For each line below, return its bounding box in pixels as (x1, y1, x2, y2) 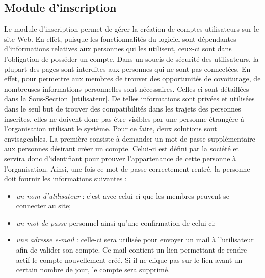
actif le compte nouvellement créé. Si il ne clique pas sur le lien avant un (16, 254, 243, 265)
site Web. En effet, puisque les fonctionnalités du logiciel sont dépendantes (4, 33, 236, 44)
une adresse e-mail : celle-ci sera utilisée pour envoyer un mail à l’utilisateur (16, 234, 254, 245)
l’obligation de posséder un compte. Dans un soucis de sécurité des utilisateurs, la (4, 53, 259, 64)
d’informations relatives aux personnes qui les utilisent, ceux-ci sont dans (4, 43, 232, 54)
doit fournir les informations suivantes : (4, 173, 127, 184)
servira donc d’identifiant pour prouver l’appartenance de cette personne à (4, 153, 236, 163)
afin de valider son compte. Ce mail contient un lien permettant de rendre (16, 244, 247, 255)
